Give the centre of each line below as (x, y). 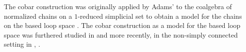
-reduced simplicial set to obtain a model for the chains (160, 16)
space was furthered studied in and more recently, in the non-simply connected (121, 34)
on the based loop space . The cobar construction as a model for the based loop (122, 25)
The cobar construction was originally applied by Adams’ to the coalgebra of (118, 6)
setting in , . (22, 44)
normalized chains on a (38, 16)
